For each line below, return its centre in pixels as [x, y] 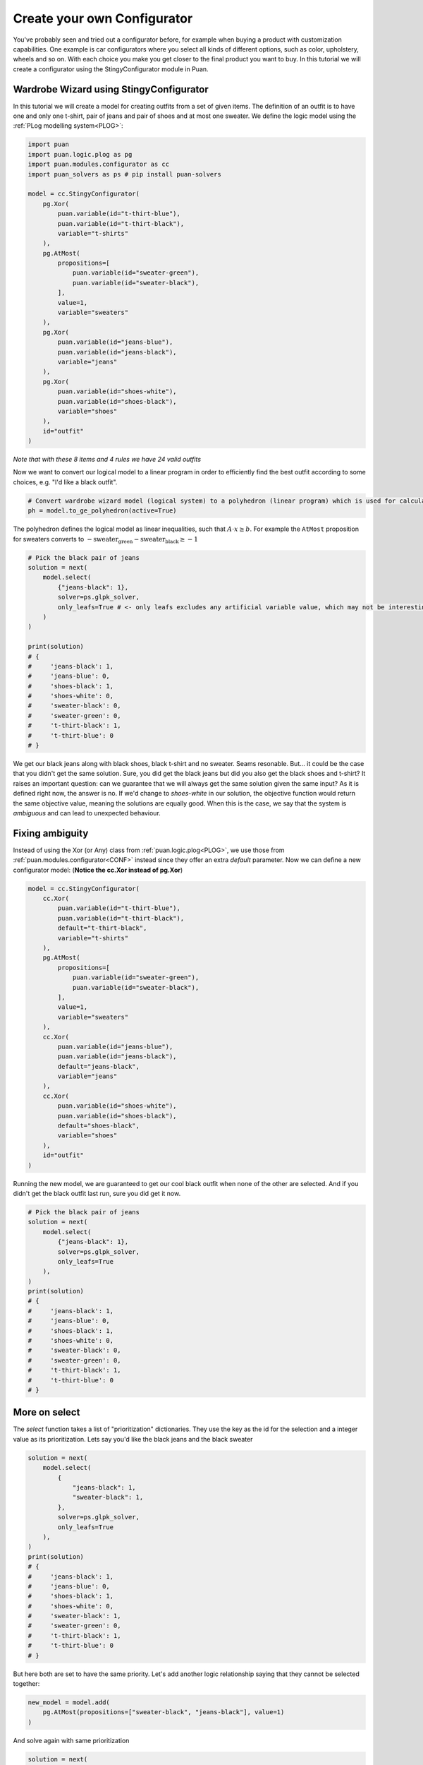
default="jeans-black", [99, 1066]
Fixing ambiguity [51, 833]
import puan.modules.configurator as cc [98, 164]
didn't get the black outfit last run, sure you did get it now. [97, 1193]
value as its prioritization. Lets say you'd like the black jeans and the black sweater [133, 1439]
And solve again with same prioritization [71, 1740]
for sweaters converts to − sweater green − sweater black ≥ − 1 [106, 540]
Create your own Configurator [103, 18]
